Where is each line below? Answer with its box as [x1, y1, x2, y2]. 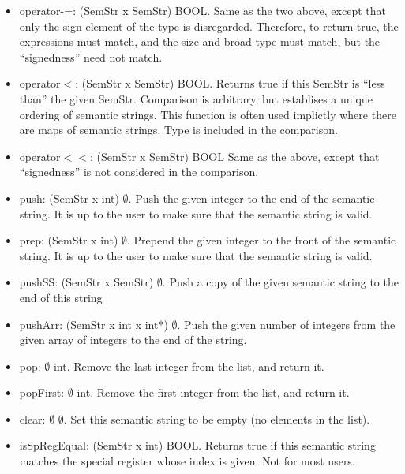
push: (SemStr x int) [19, 189, 119, 206]
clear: [19, 410, 46, 427]
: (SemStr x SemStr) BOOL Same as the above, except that [89, 147, 380, 164]
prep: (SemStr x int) [19, 232, 118, 248]
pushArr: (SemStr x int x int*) [19, 315, 168, 332]
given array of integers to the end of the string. [19, 331, 247, 348]
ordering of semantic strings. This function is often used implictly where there [19, 106, 396, 122]
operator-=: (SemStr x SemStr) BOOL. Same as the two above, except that [19, 2, 386, 18]
